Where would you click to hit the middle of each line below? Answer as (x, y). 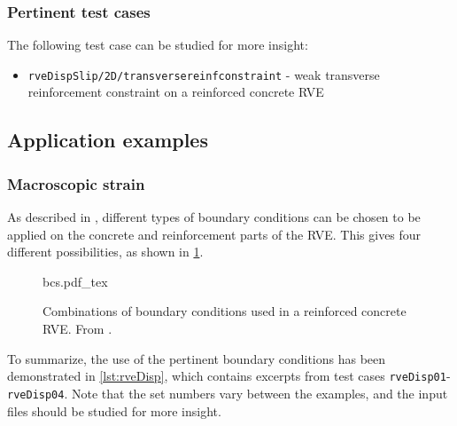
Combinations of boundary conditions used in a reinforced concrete (225, 311)
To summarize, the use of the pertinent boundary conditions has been (197, 358)
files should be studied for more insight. (114, 410)
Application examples (108, 140)
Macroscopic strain (76, 183)
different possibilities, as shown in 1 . (105, 252)
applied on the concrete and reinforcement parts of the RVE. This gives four (214, 234)
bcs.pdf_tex (75, 281)
